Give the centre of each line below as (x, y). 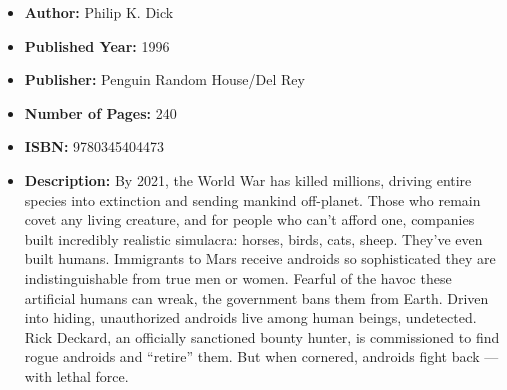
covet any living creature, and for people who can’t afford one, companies (249, 219)
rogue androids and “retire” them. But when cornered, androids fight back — (261, 356)
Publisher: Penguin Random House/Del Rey (164, 79)
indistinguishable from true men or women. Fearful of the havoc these (238, 277)
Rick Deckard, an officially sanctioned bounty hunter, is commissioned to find (262, 336)
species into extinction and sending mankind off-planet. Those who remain (252, 199)
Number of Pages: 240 (100, 112)
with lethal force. (76, 375)
